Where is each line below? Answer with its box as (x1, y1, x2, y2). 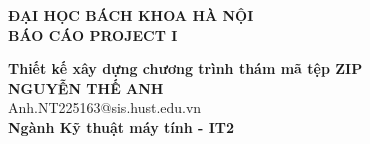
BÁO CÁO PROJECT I (8, 24, 178, 45)
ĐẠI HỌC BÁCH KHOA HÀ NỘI (8, 5, 254, 25)
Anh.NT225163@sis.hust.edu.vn (8, 97, 202, 118)
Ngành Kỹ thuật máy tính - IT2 (8, 116, 235, 137)
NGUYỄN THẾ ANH (8, 77, 164, 98)
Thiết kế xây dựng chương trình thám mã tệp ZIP (8, 58, 363, 79)
